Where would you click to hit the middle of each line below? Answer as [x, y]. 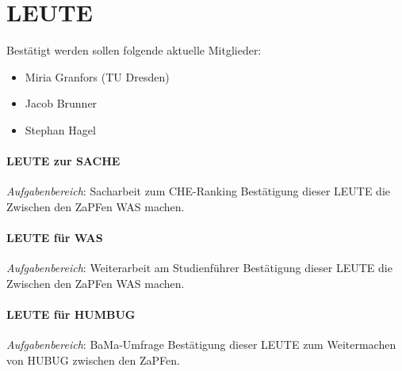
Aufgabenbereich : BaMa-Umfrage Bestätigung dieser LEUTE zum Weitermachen [201, 344]
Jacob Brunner [61, 103]
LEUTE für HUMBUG [71, 314]
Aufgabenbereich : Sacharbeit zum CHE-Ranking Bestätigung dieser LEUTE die [199, 191]
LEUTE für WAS [55, 238]
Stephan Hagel [60, 129]
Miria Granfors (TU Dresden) [97, 76]
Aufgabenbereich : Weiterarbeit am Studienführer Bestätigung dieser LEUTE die [199, 268]
